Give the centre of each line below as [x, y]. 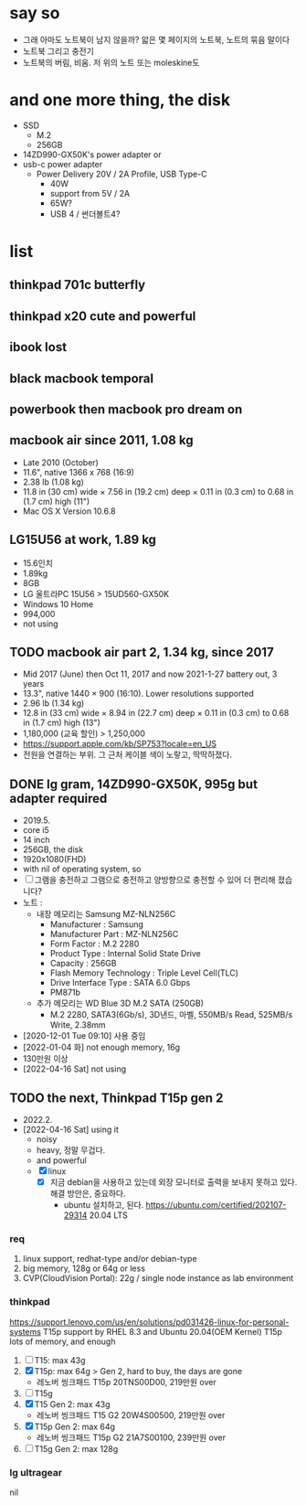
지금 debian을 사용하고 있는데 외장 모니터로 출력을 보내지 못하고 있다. [174, 1182]
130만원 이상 [45, 1059]
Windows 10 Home [58, 604]
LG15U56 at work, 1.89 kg [83, 540]
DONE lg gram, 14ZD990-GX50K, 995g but [134, 784]
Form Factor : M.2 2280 [95, 944]
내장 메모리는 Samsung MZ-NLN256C [106, 914]
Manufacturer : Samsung [97, 924]
